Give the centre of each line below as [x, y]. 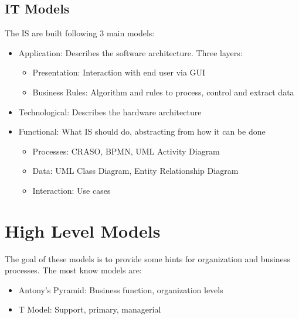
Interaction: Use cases [72, 190]
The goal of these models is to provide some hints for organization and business [147, 258]
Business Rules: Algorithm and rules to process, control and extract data [163, 92]
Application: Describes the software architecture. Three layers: [130, 52]
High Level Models [83, 230]
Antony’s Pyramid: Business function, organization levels [121, 289]
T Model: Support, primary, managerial [90, 309]
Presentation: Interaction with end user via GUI [119, 72]
